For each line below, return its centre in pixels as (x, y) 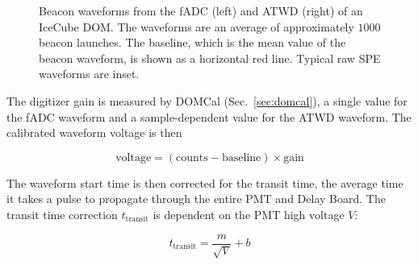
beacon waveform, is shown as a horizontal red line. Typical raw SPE (210, 58)
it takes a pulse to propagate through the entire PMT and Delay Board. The (196, 199)
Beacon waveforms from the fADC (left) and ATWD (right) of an (201, 10)
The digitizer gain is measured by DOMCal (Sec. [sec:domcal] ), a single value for (207, 100)
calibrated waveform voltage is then (94, 132)
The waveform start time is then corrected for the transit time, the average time (205, 182)
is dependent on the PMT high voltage (249, 214)
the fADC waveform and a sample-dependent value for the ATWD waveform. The (209, 116)
